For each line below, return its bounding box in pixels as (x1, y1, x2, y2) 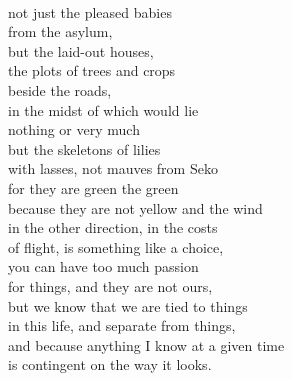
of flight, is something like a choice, (8, 236, 224, 257)
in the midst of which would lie (8, 99, 199, 120)
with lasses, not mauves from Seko (8, 158, 218, 179)
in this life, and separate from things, (8, 315, 236, 336)
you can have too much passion (8, 256, 199, 277)
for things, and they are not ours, (8, 275, 213, 296)
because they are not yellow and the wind (8, 197, 263, 218)
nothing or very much (8, 119, 140, 140)
